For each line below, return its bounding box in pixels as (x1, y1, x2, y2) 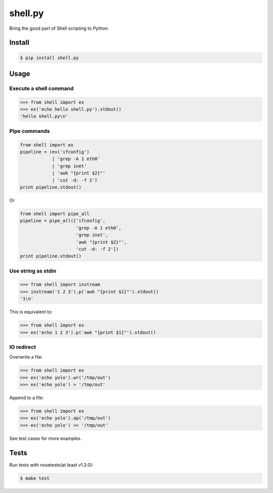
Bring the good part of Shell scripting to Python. (9, 25, 109, 31)
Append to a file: (9, 395, 44, 401)
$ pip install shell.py (20, 55, 79, 61)
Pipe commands (9, 127, 50, 134)
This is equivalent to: (9, 309, 53, 315)
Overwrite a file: (9, 354, 43, 360)
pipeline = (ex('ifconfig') (20, 149, 89, 155)
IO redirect (9, 343, 36, 351)
